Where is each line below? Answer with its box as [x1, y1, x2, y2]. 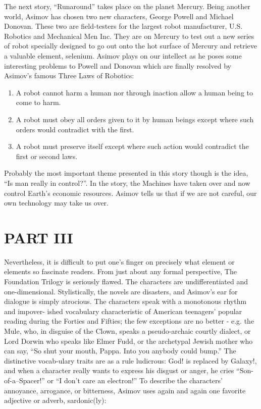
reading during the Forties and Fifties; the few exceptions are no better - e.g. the [4, 316, 254, 326]
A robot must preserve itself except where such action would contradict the [16, 141, 249, 151]
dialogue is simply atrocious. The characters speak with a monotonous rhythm [4, 296, 247, 306]
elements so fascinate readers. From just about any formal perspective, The [4, 266, 237, 277]
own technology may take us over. [4, 197, 109, 208]
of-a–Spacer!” [4, 375, 45, 385]
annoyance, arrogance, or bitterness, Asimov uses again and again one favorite [4, 385, 246, 395]
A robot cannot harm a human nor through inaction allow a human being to [16, 87, 253, 97]
